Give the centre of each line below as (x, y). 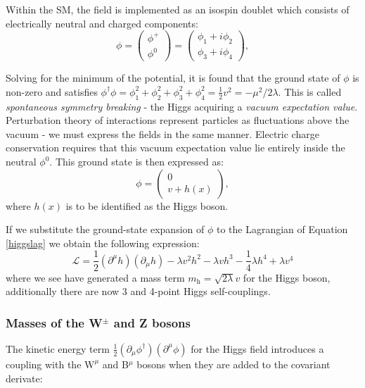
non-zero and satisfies (52, 91)
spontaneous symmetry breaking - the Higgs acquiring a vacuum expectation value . (182, 106)
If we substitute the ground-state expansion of (105, 229)
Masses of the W (54, 322)
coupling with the (44, 364)
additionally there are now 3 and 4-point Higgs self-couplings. (138, 291)
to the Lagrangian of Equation (282, 229)
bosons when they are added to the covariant (233, 364)
